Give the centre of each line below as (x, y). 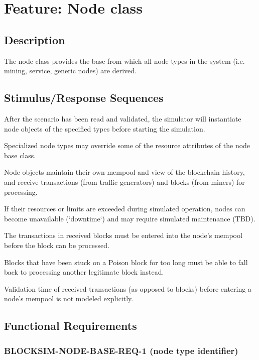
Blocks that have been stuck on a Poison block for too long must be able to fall (126, 262)
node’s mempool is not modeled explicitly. (69, 298)
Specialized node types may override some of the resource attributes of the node (127, 145)
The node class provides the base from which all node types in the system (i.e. (124, 61)
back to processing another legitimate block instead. (84, 272)
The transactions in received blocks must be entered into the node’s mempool (123, 235)
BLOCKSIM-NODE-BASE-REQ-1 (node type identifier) (121, 350)
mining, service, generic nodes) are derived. (70, 71)
